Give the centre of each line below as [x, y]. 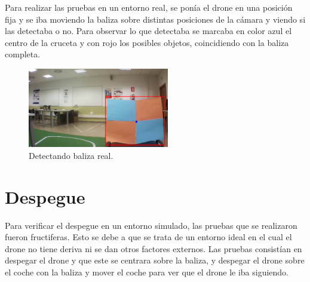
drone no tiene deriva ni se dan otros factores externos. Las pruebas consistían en [154, 248]
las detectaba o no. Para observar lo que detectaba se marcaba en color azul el [148, 31]
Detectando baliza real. [71, 155]
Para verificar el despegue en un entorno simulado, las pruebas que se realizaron [151, 225]
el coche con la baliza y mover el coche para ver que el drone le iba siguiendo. [147, 272]
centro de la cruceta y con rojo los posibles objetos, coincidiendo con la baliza [147, 42]
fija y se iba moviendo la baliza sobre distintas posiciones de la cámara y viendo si [155, 19]
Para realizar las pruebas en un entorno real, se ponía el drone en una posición [149, 7]
